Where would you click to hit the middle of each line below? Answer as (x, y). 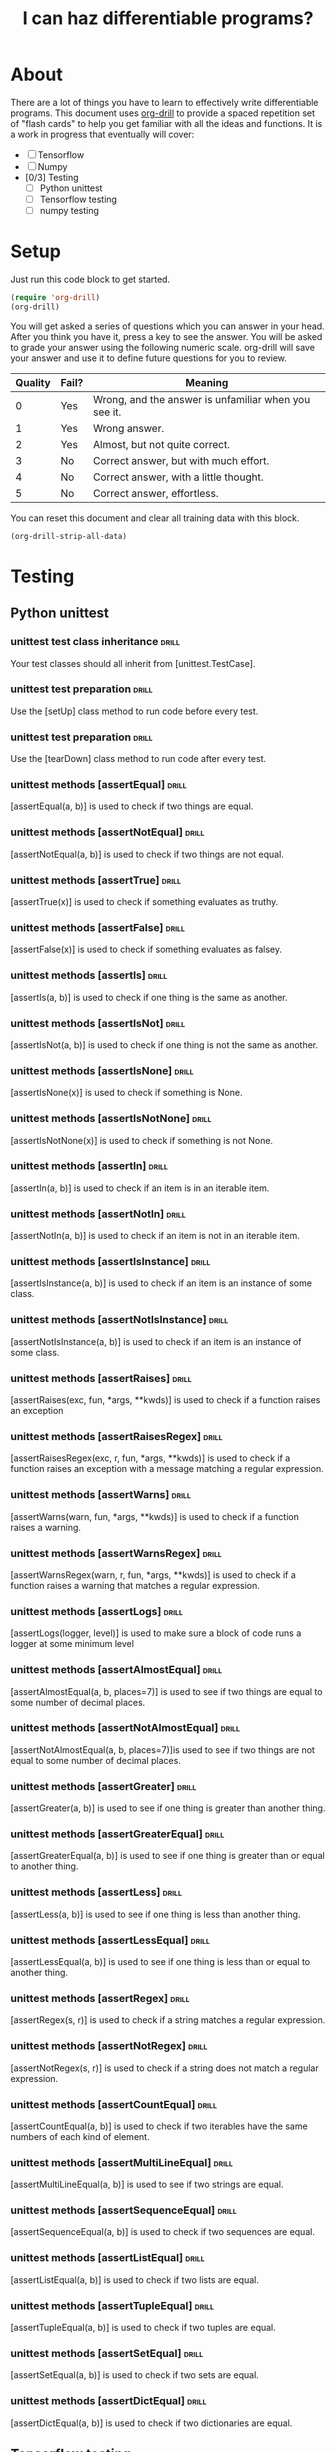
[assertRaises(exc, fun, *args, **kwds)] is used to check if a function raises (165, 1400)
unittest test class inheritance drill (95, 642)
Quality (33, 382)
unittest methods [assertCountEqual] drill (114, 2104)
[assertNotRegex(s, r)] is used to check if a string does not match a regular (165, 2068)
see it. (107, 412)
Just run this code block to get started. (90, 279)
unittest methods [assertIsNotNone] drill (111, 1119)
